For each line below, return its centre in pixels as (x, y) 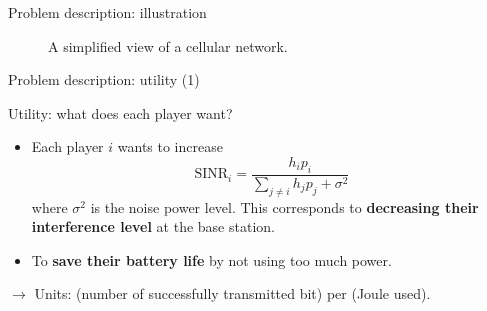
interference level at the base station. (153, 226)
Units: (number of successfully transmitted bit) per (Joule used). (232, 293)
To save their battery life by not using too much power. (211, 259)
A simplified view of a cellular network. (168, 45)
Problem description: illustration (107, 12)
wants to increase (170, 146)
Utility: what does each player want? (120, 112)
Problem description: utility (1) (104, 79)
